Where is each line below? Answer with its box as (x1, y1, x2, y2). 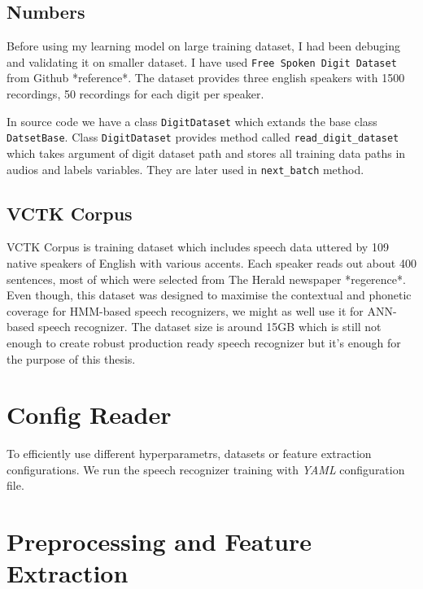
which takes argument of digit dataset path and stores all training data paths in (7, 144, 406, 161)
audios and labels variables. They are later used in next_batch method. (7, 160, 364, 177)
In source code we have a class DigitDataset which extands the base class (7, 112, 377, 129)
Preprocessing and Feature (7, 525, 312, 558)
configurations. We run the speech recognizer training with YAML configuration (7, 460, 405, 478)
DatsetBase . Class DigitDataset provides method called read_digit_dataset (7, 129, 399, 146)
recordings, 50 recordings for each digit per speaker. (7, 85, 264, 103)
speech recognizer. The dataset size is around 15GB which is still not (37, 318, 382, 335)
